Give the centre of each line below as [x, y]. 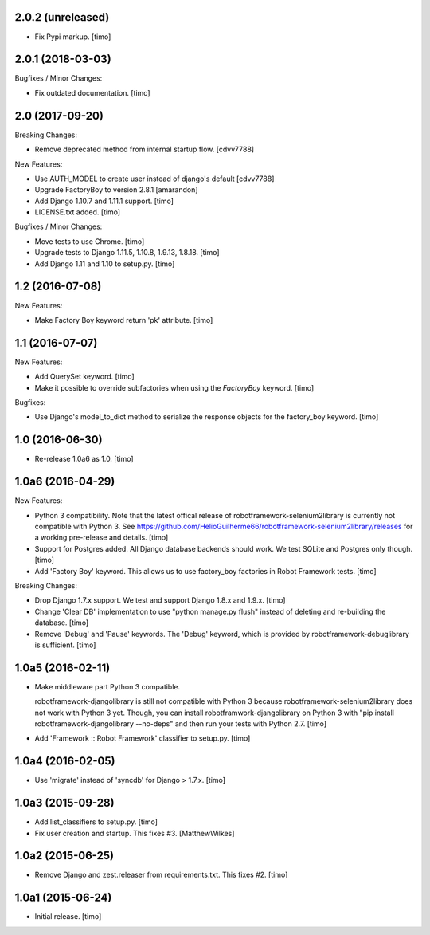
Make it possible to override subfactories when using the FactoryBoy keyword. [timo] [174, 387]
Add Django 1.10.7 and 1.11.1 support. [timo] [104, 201]
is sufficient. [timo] [65, 645]
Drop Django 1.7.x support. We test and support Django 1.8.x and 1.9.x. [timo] [160, 600]
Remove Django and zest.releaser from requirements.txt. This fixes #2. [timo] [161, 875]
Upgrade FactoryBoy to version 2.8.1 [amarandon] [116, 190]
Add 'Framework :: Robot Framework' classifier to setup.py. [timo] [143, 738]
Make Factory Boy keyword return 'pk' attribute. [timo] [124, 320]
